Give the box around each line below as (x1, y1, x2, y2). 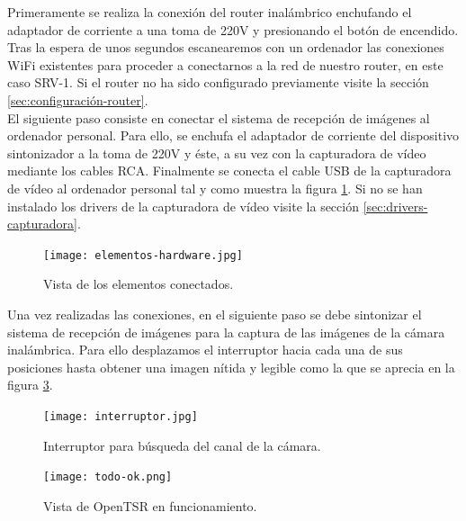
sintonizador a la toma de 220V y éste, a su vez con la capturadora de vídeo (7, 143, 426, 162)
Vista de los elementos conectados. (43, 274, 234, 293)
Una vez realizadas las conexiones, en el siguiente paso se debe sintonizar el (7, 304, 422, 323)
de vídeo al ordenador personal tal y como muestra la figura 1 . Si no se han (7, 178, 423, 197)
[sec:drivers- (363, 196, 428, 215)
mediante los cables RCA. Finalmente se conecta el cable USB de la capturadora (7, 161, 452, 180)
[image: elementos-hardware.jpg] (43, 248, 243, 262)
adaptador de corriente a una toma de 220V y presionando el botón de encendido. (7, 20, 459, 39)
